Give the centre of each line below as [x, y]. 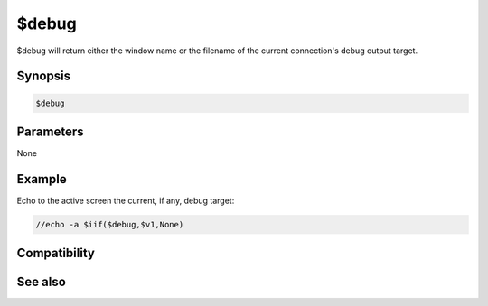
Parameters [50, 131]
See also [42, 282]
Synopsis [44, 76]
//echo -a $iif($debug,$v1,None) [110, 224]
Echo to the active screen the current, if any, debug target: [126, 200]
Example [42, 179]
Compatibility [56, 253]
